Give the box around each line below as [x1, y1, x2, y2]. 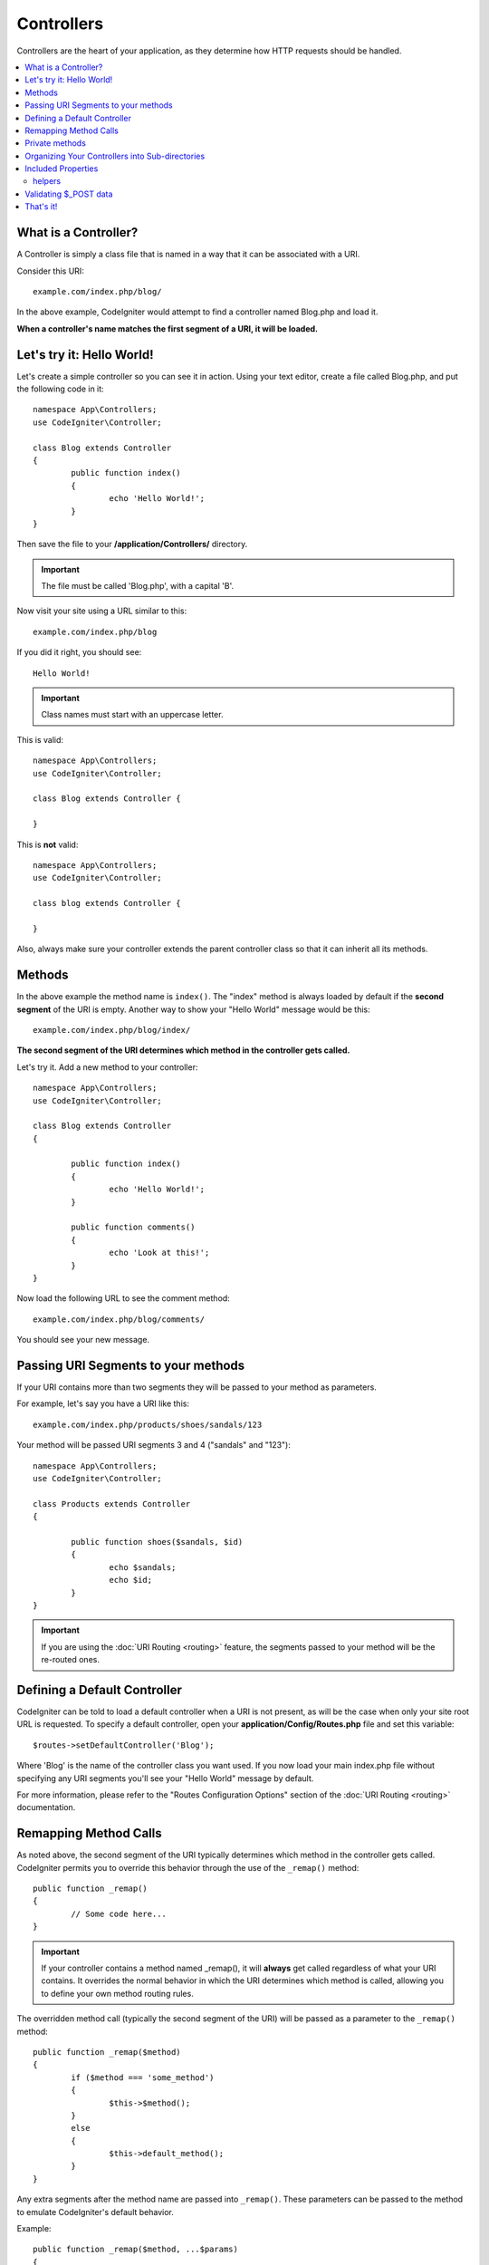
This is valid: [16, 734, 63, 745]
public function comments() [71, 1222, 196, 1232]
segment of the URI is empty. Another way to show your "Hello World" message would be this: [16, 1004, 370, 1015]
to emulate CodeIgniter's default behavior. [16, 2206, 174, 2217]
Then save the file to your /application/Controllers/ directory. [16, 539, 248, 550]
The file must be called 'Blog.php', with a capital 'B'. [41, 581, 235, 592]
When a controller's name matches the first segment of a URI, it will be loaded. [16, 323, 319, 334]
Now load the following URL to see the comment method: [16, 1293, 230, 1304]
